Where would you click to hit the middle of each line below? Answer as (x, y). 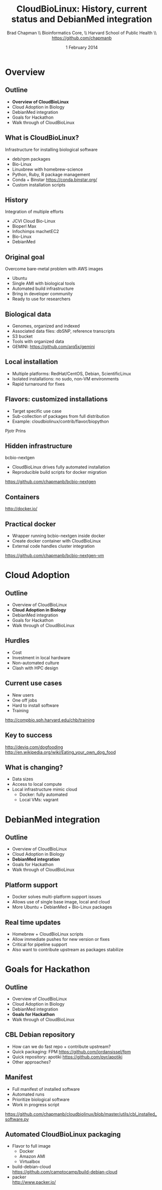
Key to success (29, 735)
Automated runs (28, 1094)
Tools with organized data (38, 341)
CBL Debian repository (40, 1035)
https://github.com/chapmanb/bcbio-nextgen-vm (55, 556)
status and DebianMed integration (82, 19)
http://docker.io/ (21, 509)
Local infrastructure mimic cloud (45, 790)
